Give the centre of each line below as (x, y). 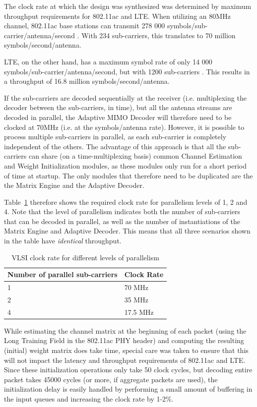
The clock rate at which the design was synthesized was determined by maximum (128, 6)
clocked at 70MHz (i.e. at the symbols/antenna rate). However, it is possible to (124, 127)
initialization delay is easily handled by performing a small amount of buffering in (128, 389)
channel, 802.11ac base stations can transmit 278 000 (85, 26)
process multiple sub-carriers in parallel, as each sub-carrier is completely (115, 137)
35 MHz (136, 299)
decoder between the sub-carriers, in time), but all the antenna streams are (118, 107)
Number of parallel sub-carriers (63, 274)
